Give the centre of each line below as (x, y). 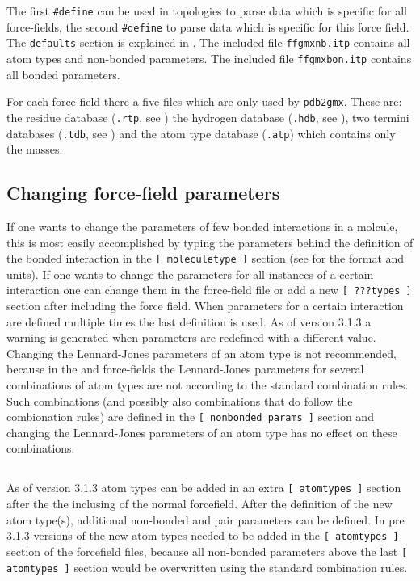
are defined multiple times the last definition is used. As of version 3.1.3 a (189, 321)
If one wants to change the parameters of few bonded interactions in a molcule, (202, 226)
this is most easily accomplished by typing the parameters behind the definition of (210, 242)
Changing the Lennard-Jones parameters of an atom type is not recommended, (202, 353)
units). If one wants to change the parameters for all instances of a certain (190, 274)
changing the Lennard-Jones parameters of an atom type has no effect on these (202, 432)
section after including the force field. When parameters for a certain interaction (205, 306)
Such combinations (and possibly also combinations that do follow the (180, 400)
